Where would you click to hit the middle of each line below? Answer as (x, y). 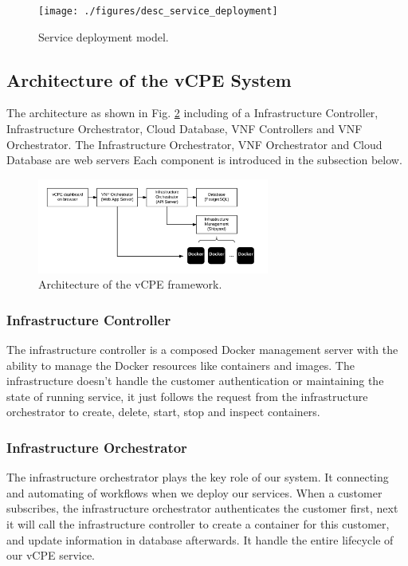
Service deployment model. (104, 36)
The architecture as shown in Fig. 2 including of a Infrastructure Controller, (192, 113)
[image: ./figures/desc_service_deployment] (158, 11)
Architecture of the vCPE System (149, 79)
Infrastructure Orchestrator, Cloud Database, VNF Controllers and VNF (184, 129)
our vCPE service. (51, 555)
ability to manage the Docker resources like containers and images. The (180, 365)
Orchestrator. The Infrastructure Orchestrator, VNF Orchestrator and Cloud (194, 144)
